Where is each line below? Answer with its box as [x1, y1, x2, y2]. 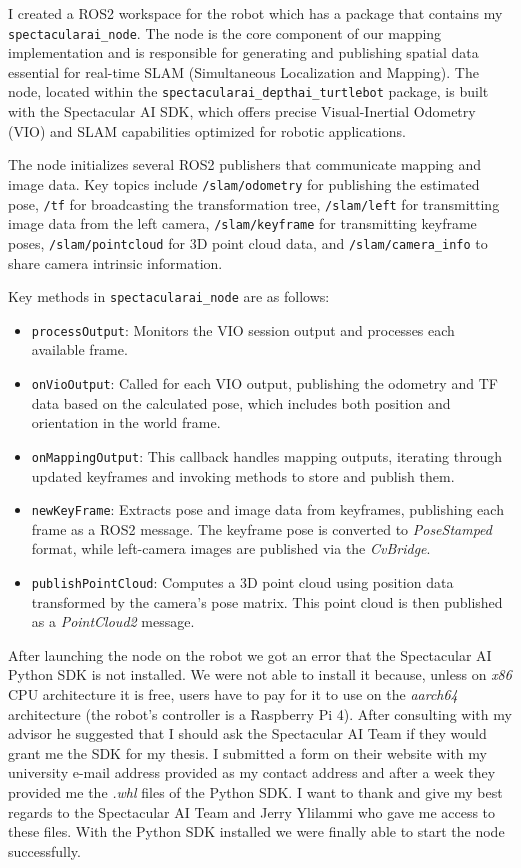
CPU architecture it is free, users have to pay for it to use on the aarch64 [8, 683, 458, 704]
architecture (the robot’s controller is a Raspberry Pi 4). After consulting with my [8, 703, 512, 724]
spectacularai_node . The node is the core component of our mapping [8, 22, 442, 43]
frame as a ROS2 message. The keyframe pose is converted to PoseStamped [31, 518, 493, 539]
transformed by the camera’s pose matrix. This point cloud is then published [31, 591, 503, 612]
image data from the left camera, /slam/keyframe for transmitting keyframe [8, 213, 477, 234]
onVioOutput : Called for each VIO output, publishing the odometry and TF [31, 373, 498, 393]
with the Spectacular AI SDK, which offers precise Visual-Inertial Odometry [8, 101, 476, 122]
